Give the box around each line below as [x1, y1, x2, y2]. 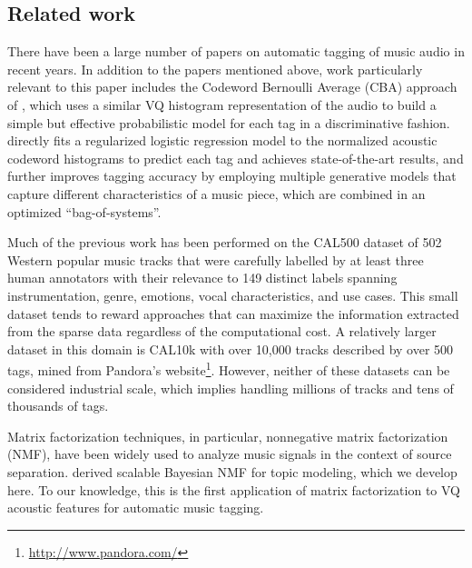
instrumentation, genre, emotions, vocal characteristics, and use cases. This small [7, 285, 458, 304]
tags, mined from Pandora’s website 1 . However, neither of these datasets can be [7, 358, 450, 379]
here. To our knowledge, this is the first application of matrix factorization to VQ [7, 480, 460, 499]
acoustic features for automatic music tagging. [7, 498, 264, 517]
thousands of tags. [7, 396, 109, 415]
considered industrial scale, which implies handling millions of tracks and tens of [7, 378, 454, 397]
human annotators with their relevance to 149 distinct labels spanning [7, 268, 398, 287]
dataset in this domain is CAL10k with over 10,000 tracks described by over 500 [7, 339, 454, 358]
